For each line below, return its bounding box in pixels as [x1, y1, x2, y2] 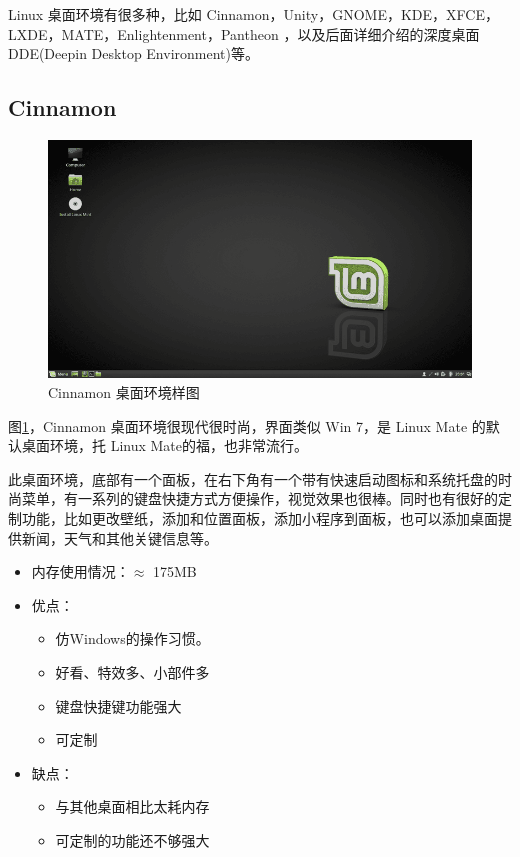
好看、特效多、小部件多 [55, 662, 210, 683]
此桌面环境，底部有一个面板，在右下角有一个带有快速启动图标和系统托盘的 [8, 468, 498, 489]
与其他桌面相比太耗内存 [55, 796, 210, 817]
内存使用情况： [31, 561, 130, 582]
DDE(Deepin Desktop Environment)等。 [8, 43, 259, 64]
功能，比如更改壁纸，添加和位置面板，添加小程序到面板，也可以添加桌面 [21, 508, 498, 529]
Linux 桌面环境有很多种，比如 [8, 4, 202, 24]
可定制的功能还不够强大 [55, 829, 210, 850]
